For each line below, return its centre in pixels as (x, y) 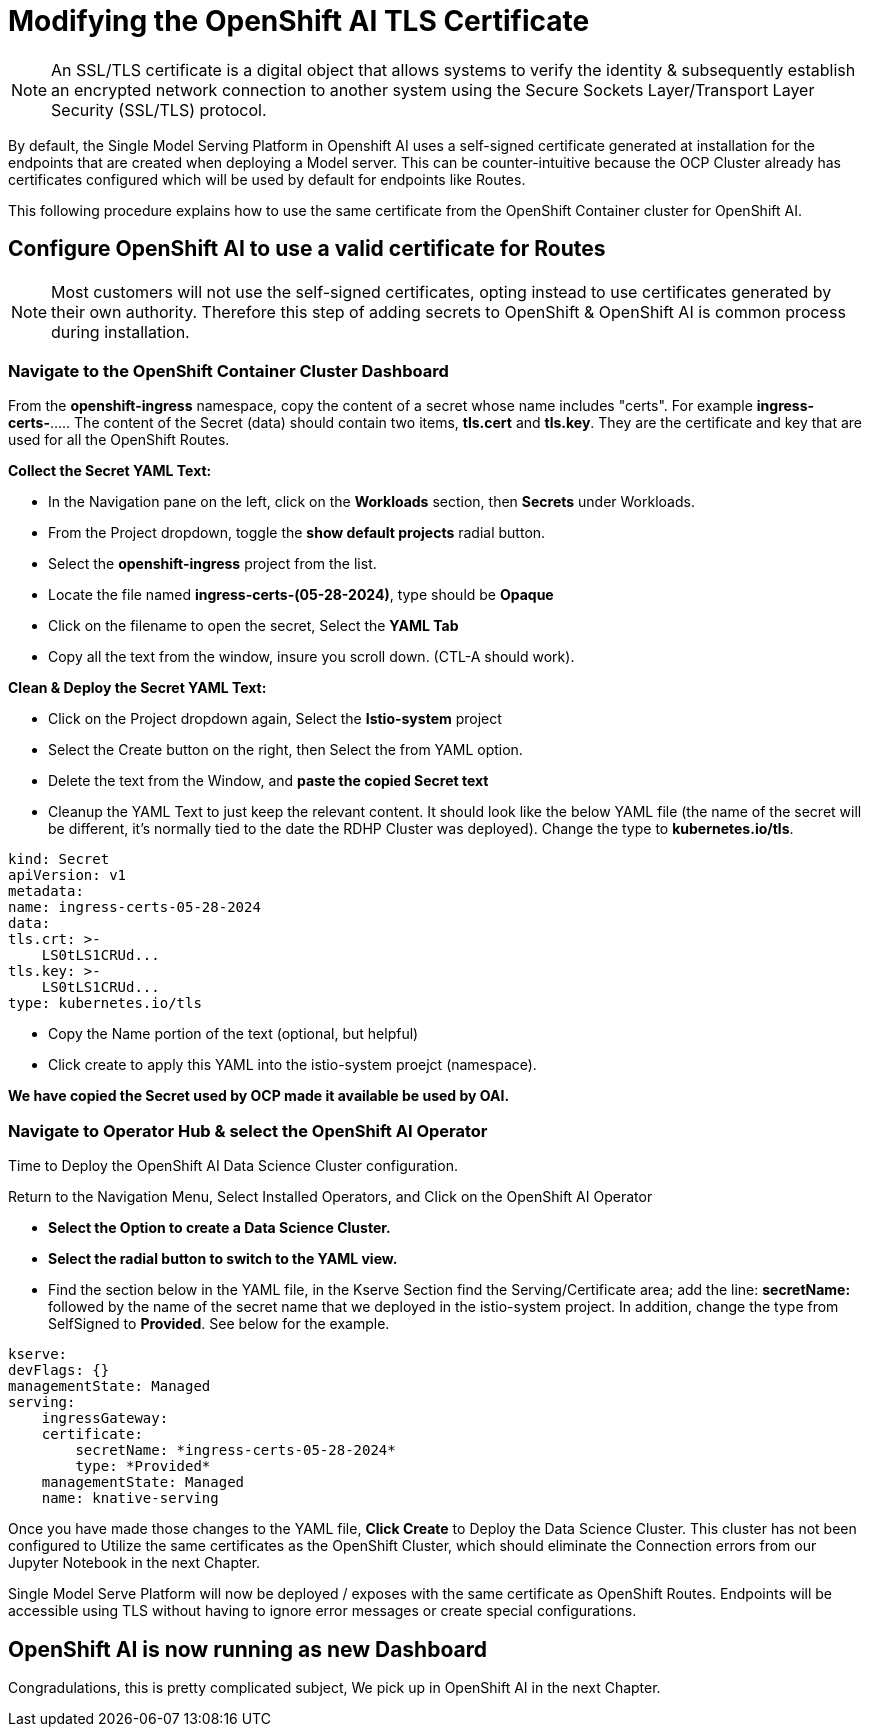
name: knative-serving (130, 1498)
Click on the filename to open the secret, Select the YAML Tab (253, 626)
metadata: (46, 891)
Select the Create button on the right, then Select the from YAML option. (285, 750)
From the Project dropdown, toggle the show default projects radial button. (297, 533)
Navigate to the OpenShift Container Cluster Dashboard (228, 370)
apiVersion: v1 (67, 875)
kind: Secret (59, 859)
